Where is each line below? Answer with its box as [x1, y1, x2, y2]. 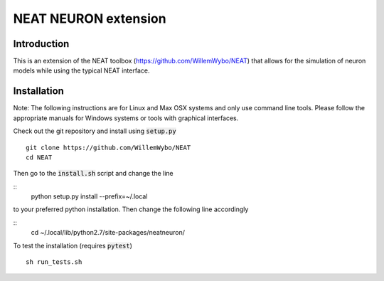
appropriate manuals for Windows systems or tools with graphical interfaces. [13, 114, 239, 122]
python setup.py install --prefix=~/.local [31, 192, 148, 201]
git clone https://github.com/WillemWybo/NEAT [26, 143, 191, 152]
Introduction [13, 38, 70, 50]
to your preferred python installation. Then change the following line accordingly [13, 205, 249, 213]
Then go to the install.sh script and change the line [13, 169, 174, 178]
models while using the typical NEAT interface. [13, 66, 150, 75]
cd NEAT [26, 153, 53, 161]
